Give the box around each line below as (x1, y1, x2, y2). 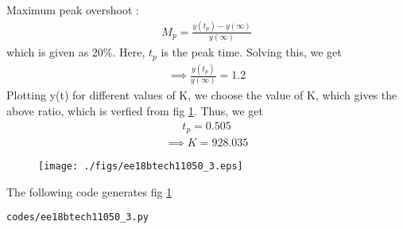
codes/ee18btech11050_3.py (6, 212, 149, 223)
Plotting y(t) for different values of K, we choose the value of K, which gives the (6, 87, 397, 103)
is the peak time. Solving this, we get (161, 44, 342, 60)
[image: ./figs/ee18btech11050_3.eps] (38, 161, 243, 173)
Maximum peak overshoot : (6, 2, 139, 17)
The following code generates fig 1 (6, 183, 172, 200)
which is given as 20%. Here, (6, 44, 145, 60)
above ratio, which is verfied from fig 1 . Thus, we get (6, 102, 264, 118)
